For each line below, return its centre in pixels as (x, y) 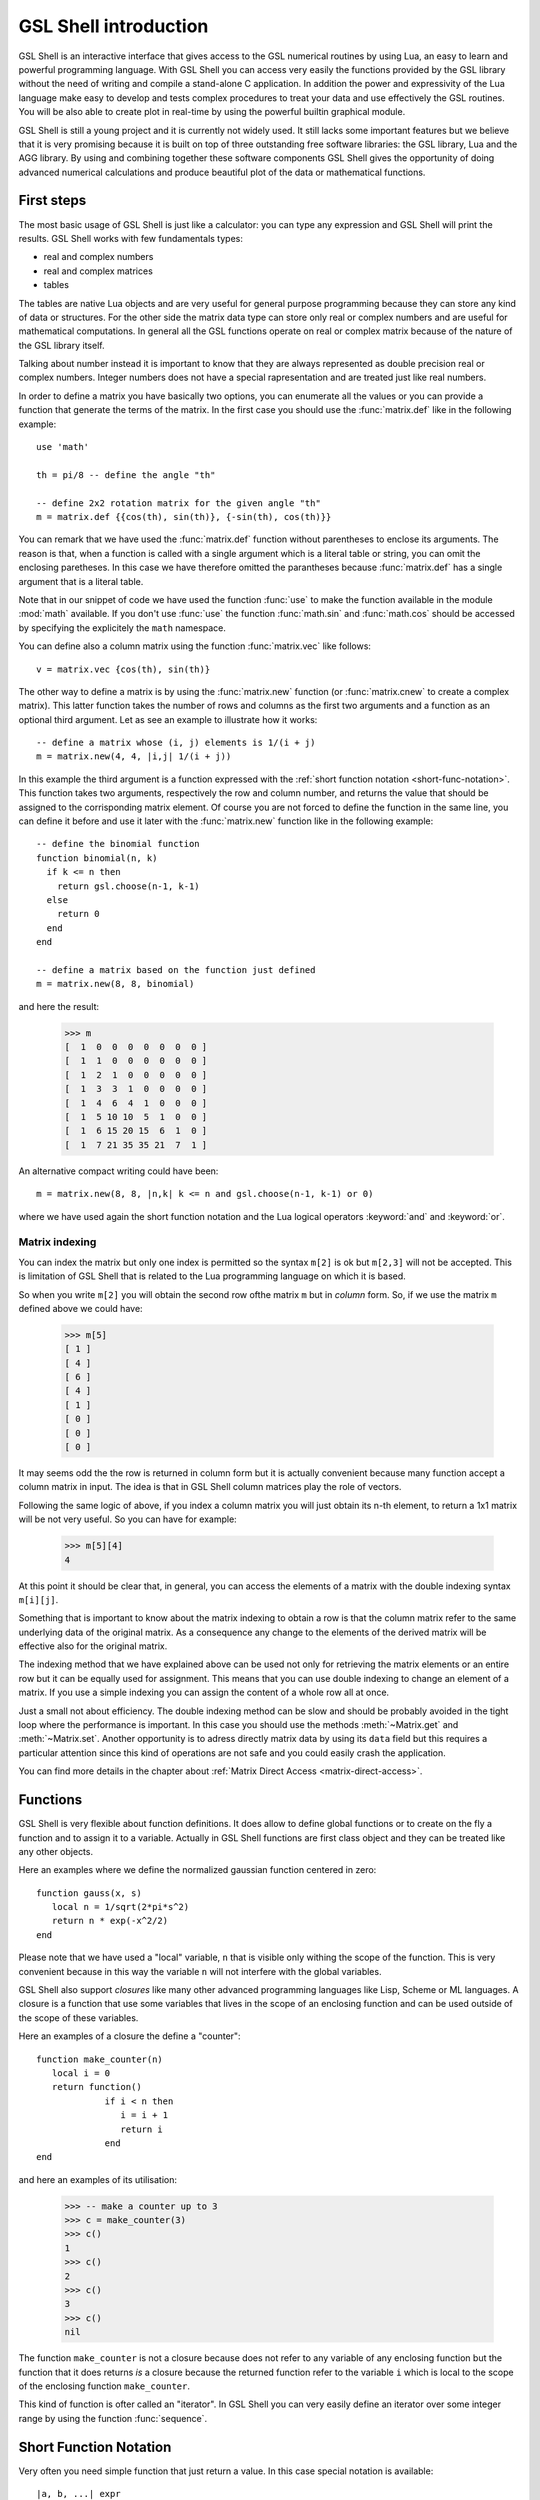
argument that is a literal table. (81, 581)
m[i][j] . (38, 1599)
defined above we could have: (81, 1308)
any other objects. (56, 1851)
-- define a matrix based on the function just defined (176, 969)
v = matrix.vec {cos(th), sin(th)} (123, 669)
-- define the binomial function (118, 844)
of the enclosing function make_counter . (104, 2386)
